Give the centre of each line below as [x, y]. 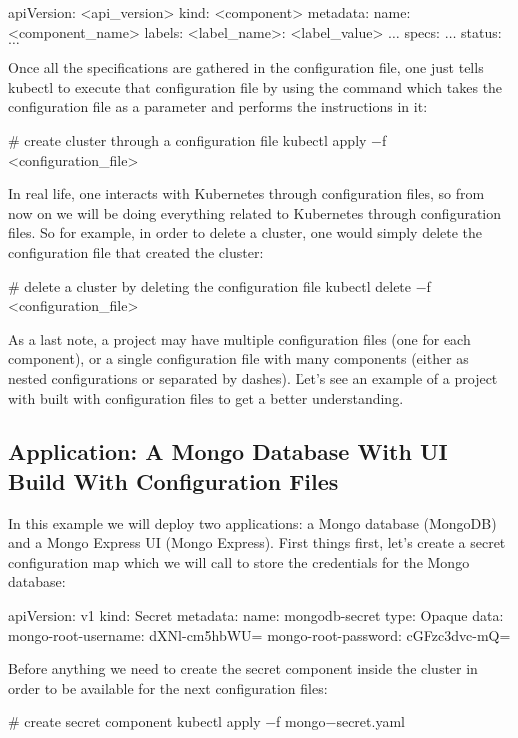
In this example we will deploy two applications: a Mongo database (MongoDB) [252, 522]
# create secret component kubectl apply [134, 721]
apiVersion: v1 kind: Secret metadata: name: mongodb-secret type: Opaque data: [256, 615]
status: [481, 31]
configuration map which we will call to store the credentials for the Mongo [239, 561]
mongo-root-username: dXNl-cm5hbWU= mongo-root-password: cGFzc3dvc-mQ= [259, 634]
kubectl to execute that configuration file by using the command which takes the [255, 86]
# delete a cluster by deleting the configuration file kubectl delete [210, 285]
